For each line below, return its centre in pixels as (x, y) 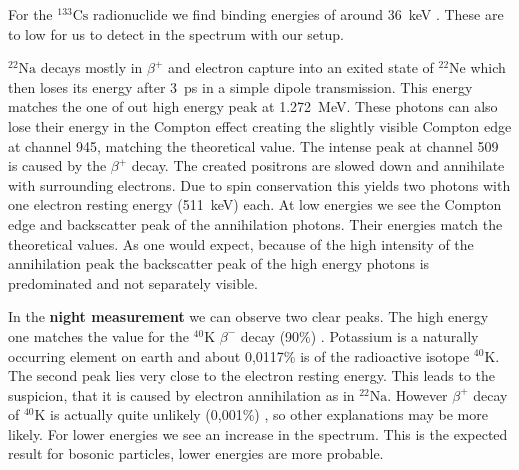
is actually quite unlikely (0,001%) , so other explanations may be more (269, 414)
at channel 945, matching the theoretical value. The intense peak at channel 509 (253, 145)
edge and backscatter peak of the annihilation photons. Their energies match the (255, 223)
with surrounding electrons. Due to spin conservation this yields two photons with (259, 184)
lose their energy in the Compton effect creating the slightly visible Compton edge (260, 125)
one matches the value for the (98, 335)
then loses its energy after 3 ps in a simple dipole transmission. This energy (240, 86)
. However (417, 394)
